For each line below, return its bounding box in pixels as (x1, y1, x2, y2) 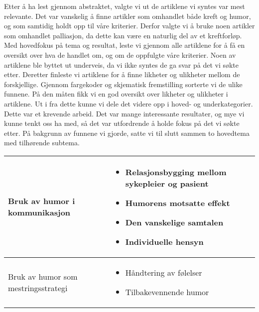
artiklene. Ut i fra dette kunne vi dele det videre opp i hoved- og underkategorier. (4, 98, 253, 108)
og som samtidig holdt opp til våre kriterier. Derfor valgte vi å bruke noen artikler (4, 20, 255, 31)
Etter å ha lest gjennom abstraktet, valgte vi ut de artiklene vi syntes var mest (4, 1, 245, 11)
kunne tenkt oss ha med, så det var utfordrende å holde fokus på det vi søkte (4, 118, 240, 128)
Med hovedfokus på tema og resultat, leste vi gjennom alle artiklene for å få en (4, 40, 245, 50)
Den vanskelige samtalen (125, 216, 224, 228)
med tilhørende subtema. (4, 137, 80, 148)
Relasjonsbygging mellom (125, 166, 227, 178)
